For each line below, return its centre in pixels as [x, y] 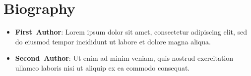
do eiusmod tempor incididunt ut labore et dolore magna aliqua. [113, 41]
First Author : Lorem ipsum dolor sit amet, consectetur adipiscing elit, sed [131, 32]
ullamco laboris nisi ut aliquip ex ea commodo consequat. [102, 67]
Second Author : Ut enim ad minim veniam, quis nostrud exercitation [124, 58]
